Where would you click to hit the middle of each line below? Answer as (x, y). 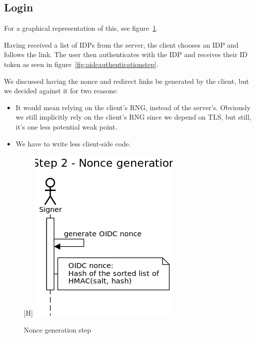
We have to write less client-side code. (73, 143)
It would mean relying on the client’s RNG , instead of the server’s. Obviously (133, 107)
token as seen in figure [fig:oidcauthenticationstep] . (81, 64)
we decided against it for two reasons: (61, 91)
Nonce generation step (57, 329)
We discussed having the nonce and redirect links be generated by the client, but (127, 81)
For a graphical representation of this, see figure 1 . (81, 28)
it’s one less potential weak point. (66, 126)
